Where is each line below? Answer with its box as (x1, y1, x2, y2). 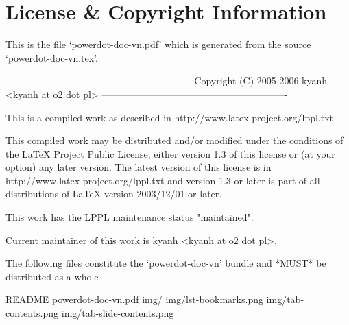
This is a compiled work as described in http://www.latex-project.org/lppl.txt (5, 110, 334, 124)
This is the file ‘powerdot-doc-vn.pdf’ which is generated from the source (5, 37, 311, 51)
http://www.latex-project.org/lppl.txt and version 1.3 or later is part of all (5, 173, 320, 187)
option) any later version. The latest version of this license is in (5, 160, 272, 174)
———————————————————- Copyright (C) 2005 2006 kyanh (5, 73, 328, 88)
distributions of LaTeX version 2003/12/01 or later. (5, 186, 222, 201)
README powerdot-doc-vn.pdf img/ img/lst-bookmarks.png (5, 292, 263, 306)
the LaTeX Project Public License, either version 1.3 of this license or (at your (5, 146, 335, 160)
